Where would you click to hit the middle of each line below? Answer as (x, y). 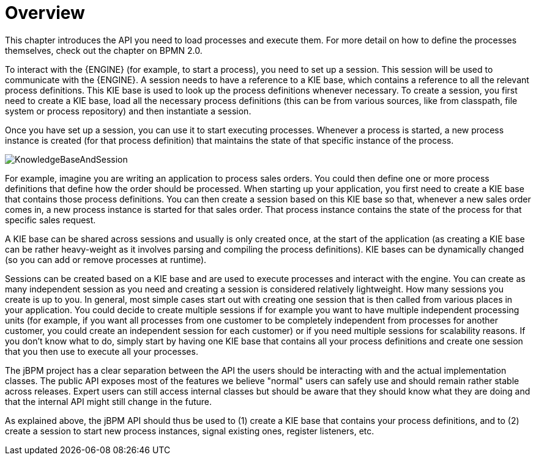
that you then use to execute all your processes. (102, 351)
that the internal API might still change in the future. (109, 401)
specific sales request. (50, 220)
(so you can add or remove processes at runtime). (106, 259)
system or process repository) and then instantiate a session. (128, 111)
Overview (45, 13)
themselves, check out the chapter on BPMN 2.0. (104, 50)
